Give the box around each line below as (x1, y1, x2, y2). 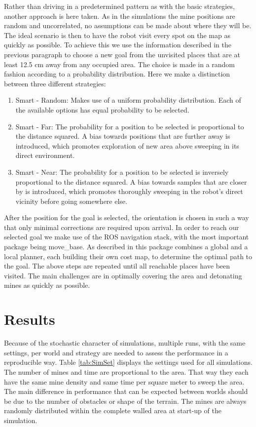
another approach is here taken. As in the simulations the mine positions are (4, 10, 235, 21)
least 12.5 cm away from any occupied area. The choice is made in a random (4, 59, 235, 69)
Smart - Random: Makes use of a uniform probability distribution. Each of (15, 95, 241, 105)
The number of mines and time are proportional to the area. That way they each (4, 366, 249, 377)
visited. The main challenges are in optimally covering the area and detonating (4, 270, 242, 280)
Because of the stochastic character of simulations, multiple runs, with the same (4, 338, 246, 348)
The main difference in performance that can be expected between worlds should (4, 386, 248, 396)
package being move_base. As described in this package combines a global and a (4, 241, 248, 252)
